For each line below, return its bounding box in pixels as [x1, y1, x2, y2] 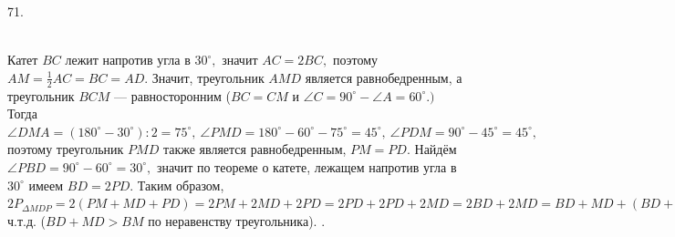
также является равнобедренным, [162, 139, 347, 159]
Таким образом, [137, 175, 224, 194]
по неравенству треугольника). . [148, 211, 326, 230]
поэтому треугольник [7, 139, 124, 159]
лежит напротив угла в [65, 50, 191, 69]
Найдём [414, 139, 457, 159]
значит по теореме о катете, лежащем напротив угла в [156, 157, 457, 176]
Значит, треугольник [151, 67, 265, 87]
